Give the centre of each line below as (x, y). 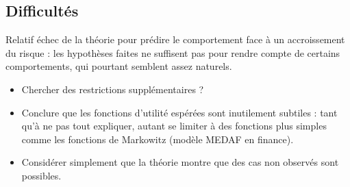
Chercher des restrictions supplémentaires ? (113, 89)
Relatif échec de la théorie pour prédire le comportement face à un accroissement (175, 39)
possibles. (41, 175)
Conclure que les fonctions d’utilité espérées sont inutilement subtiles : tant (179, 112)
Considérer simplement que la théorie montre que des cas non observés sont (180, 162)
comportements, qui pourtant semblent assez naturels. (119, 66)
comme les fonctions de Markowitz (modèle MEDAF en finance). (158, 139)
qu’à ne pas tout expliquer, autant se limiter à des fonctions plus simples (174, 126)
